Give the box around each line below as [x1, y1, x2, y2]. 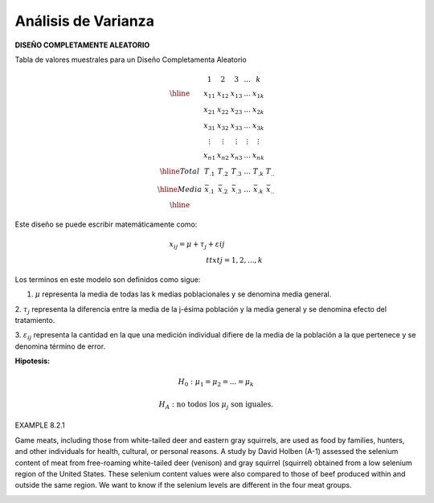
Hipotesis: [14, 356, 51, 366]
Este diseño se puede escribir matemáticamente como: [14, 219, 198, 229]
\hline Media [157, 185, 203, 194]
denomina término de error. [14, 341, 106, 351]
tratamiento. [14, 315, 55, 325]
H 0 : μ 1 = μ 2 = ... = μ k [178, 378, 255, 389]
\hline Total [159, 167, 200, 176]
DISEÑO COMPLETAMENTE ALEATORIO [14, 40, 150, 50]
